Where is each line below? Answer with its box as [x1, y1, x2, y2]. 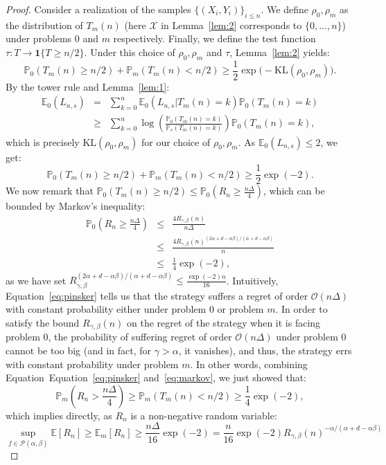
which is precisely [6, 134, 80, 149]
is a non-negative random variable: [130, 408, 277, 422]
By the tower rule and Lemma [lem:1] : [6, 79, 170, 93]
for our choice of [141, 134, 211, 149]
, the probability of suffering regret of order [48, 329, 232, 344]
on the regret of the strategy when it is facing [126, 316, 321, 330]
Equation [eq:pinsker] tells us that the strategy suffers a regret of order [6, 288, 308, 302]
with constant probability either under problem [6, 302, 207, 316]
